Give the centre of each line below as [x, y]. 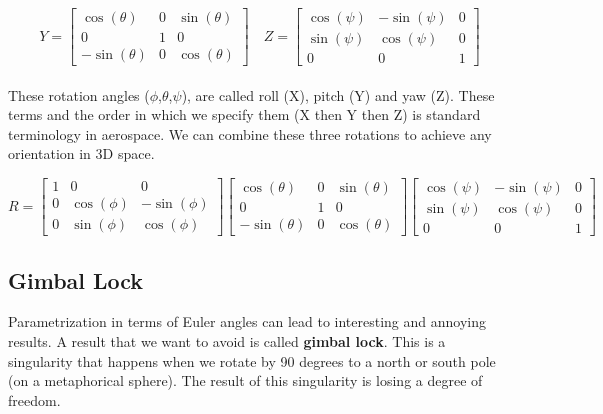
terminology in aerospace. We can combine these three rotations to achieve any [250, 133]
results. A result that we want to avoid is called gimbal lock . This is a [227, 340]
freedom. [34, 399]
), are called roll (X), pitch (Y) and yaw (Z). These [338, 94]
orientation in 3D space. [81, 153]
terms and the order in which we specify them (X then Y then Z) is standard [244, 114]
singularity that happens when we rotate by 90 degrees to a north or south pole [252, 360]
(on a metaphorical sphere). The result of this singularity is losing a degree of [245, 380]
